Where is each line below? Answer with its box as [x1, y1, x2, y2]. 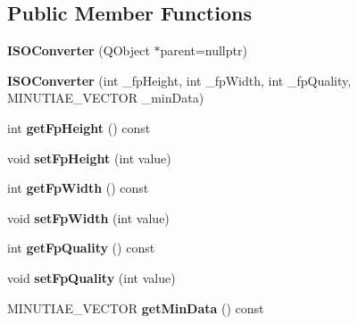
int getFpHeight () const [7, 118, 151, 137]
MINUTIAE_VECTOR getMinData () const [7, 298, 264, 317]
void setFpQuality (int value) [7, 268, 176, 287]
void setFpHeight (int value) [7, 148, 171, 167]
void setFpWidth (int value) [7, 208, 170, 227]
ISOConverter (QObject [7, 41, 150, 60]
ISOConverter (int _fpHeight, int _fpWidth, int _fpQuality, [7, 71, 352, 89]
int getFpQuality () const [7, 238, 155, 257]
